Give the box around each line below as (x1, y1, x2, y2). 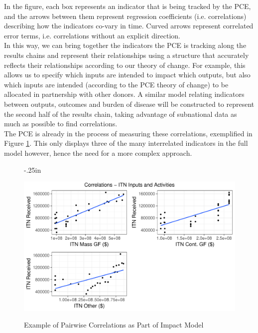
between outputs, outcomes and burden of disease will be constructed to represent (4, 98, 255, 109)
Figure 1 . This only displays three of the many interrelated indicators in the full (4, 138, 248, 148)
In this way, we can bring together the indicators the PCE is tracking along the (4, 40, 247, 50)
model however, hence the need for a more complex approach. (4, 147, 192, 158)
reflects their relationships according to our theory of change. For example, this (4, 59, 246, 70)
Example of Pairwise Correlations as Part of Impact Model (24, 320, 204, 330)
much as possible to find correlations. (4, 118, 118, 129)
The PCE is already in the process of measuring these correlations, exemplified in (4, 128, 253, 138)
